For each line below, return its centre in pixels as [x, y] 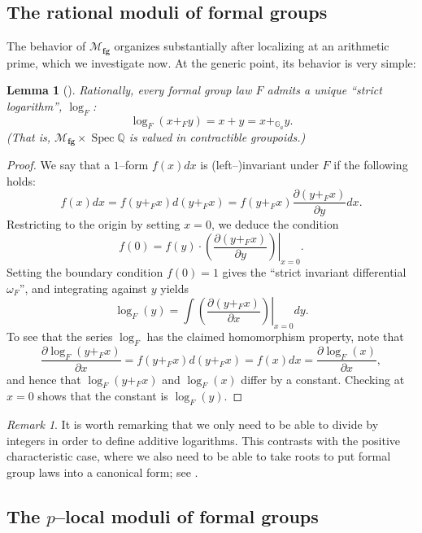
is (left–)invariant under [259, 165]
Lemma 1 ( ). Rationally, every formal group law [129, 90]
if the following [371, 165]
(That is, [29, 136]
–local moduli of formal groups [187, 516]
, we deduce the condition [275, 223]
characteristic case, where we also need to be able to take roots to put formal [199, 456]
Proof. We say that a [59, 165]
